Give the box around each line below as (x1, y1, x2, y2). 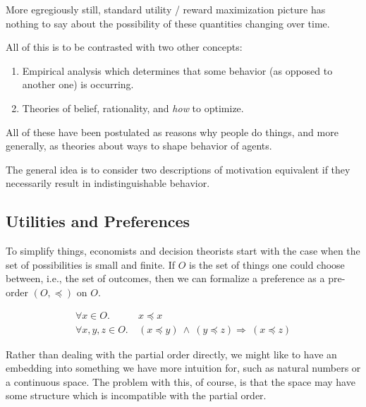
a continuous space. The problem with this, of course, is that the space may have (6, 374, 355, 389)
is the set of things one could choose (189, 257, 345, 272)
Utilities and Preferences (6, 210, 190, 232)
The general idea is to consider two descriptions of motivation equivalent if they (6, 162, 350, 176)
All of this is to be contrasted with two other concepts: (6, 40, 243, 54)
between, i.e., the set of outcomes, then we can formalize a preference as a (6, 271, 325, 286)
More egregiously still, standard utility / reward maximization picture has (6, 2, 326, 16)
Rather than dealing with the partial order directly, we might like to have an (6, 346, 337, 361)
